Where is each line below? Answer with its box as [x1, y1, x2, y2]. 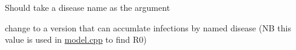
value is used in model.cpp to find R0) [5, 33, 147, 46]
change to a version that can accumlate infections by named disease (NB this [5, 21, 291, 34]
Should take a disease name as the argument [5, 1, 170, 13]
